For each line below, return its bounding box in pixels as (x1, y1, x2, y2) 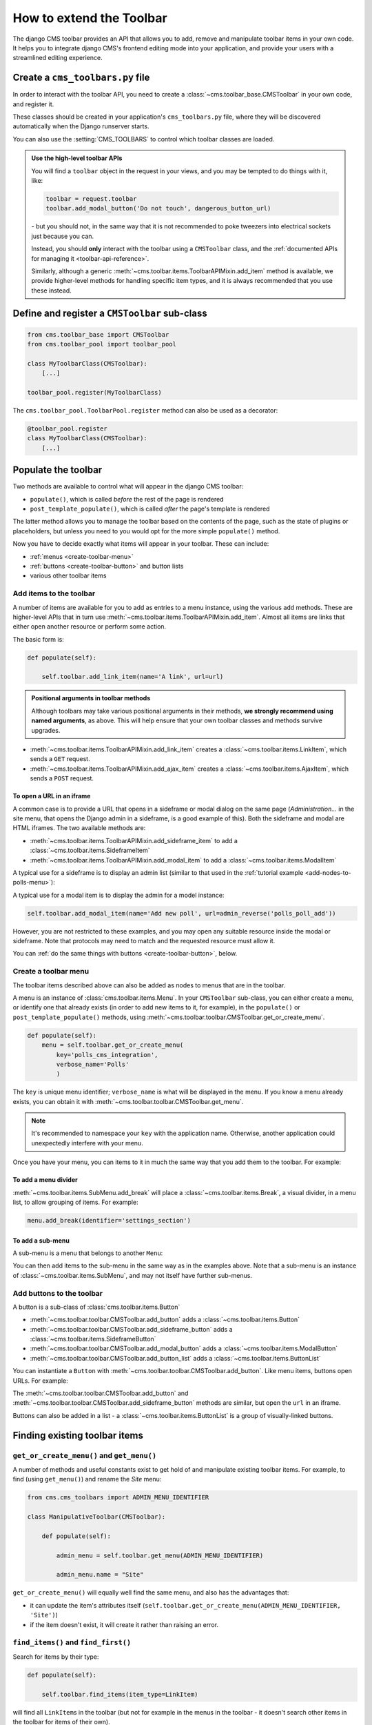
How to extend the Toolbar (12, 10, 168, 26)
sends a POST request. (30, 774, 94, 782)
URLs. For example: (12, 1377, 68, 1385)
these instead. (31, 286, 72, 295)
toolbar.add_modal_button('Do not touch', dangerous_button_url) (45, 204, 271, 213)
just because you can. (31, 232, 94, 240)
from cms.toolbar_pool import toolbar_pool (27, 340, 177, 348)
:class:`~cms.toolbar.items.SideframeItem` (30, 846, 151, 855)
